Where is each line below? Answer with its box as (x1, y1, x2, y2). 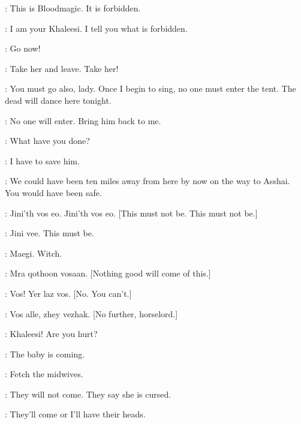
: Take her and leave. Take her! (5, 62, 119, 74)
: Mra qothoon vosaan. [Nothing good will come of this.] (5, 267, 211, 279)
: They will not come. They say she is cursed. (5, 387, 171, 400)
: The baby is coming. (5, 347, 85, 360)
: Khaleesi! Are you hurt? (5, 327, 98, 340)
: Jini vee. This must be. (5, 227, 94, 239)
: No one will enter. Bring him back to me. (5, 114, 161, 127)
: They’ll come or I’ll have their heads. (5, 408, 146, 420)
